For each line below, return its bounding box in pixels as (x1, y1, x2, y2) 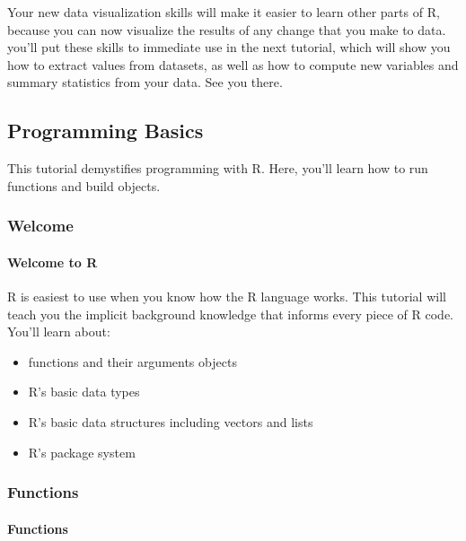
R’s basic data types (28, 382, 140, 401)
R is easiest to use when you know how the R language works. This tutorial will (7, 287, 446, 305)
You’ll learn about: (7, 322, 110, 341)
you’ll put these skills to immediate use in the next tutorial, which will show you (7, 38, 451, 57)
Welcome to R (7, 252, 98, 271)
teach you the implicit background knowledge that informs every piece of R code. (7, 304, 453, 323)
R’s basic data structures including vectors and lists (28, 412, 313, 431)
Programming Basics (7, 117, 204, 144)
